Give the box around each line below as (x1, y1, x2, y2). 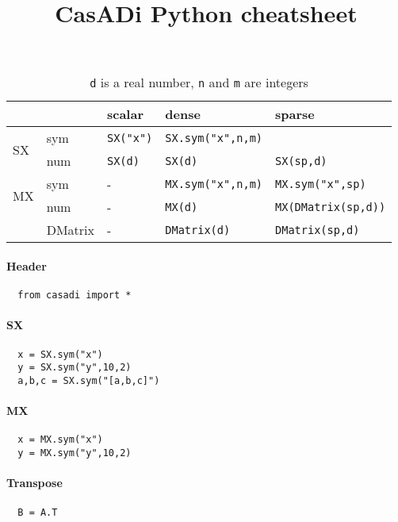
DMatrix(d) (165, 223, 231, 236)
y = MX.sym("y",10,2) (17, 447, 132, 459)
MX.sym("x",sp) (275, 177, 366, 190)
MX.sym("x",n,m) (165, 177, 263, 190)
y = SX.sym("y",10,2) (17, 362, 132, 374)
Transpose (6, 474, 63, 491)
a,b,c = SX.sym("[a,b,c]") (17, 374, 160, 386)
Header (6, 257, 47, 274)
